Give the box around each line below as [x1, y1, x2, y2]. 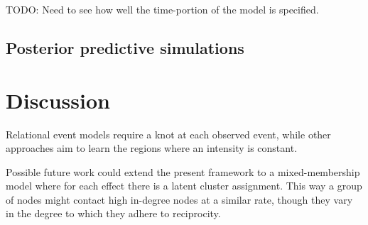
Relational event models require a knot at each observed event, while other [6, 126, 331, 141]
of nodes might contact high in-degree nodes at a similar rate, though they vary [6, 192, 353, 207]
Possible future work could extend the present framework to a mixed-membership [6, 164, 360, 179]
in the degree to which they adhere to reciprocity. [6, 206, 221, 221]
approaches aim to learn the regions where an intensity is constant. [6, 141, 298, 155]
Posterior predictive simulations [6, 36, 244, 58]
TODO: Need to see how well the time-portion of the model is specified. [6, 2, 319, 16]
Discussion [6, 85, 110, 114]
